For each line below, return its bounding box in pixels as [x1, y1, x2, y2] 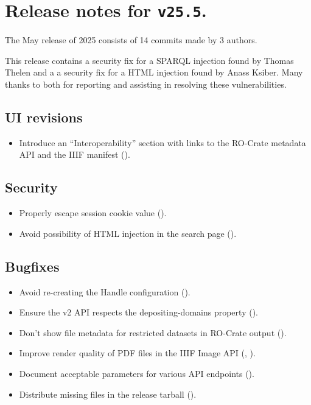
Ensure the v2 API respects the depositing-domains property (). [19, 306, 258, 319]
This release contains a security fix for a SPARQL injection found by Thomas [5, 54, 294, 66]
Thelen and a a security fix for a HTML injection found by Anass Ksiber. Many [5, 66, 303, 79]
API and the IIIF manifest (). [19, 148, 130, 161]
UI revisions [5, 108, 83, 127]
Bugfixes [5, 256, 60, 275]
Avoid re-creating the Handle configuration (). [19, 285, 190, 298]
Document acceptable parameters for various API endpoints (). [19, 367, 254, 379]
